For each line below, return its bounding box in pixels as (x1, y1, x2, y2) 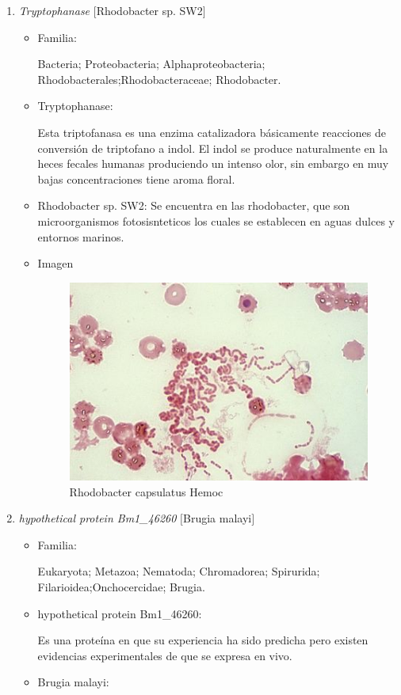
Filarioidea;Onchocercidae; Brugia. (37, 578, 205, 594)
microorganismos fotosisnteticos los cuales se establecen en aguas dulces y (37, 212, 395, 229)
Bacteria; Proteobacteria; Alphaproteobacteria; (37, 55, 265, 72)
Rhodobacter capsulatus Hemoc (69, 483, 223, 499)
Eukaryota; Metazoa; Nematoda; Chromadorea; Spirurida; (37, 563, 320, 579)
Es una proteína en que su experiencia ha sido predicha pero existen (37, 632, 369, 648)
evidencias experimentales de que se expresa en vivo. (37, 647, 292, 663)
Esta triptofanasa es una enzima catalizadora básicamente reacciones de (37, 123, 386, 140)
